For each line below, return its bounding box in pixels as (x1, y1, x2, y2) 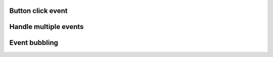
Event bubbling (9, 38, 58, 47)
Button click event (9, 6, 68, 15)
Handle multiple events (9, 22, 84, 31)
